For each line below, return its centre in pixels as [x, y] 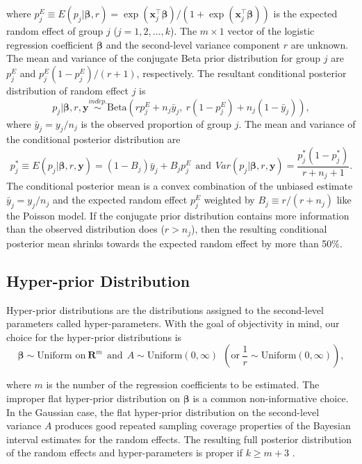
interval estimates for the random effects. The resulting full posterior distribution [179, 439]
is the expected [305, 13]
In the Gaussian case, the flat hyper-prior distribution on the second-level [163, 412]
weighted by [229, 200]
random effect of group [55, 31]
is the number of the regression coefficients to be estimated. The [183, 384]
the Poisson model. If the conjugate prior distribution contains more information [178, 215]
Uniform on [61, 356]
